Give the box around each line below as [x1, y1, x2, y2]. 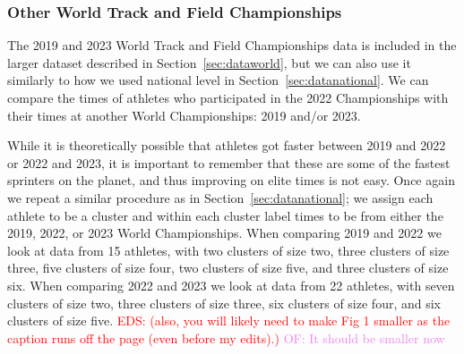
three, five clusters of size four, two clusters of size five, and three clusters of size [7, 258, 449, 277]
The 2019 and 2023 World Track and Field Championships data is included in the [7, 36, 457, 55]
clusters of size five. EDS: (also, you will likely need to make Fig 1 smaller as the [7, 311, 451, 330]
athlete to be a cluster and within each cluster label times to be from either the [7, 206, 443, 224]
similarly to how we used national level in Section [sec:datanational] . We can [7, 71, 429, 89]
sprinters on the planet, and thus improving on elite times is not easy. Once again [7, 171, 455, 190]
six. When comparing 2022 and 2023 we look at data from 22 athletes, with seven [7, 275, 455, 294]
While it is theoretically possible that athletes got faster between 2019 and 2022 [7, 136, 446, 155]
